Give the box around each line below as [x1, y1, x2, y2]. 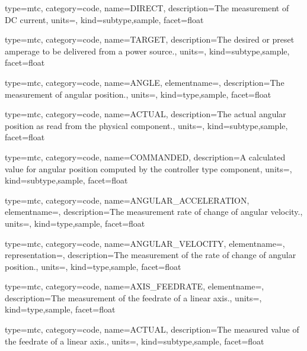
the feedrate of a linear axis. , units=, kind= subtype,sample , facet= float [5, 334, 264, 347]
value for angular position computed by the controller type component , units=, [5, 162, 292, 175]
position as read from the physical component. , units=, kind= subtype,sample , [5, 119, 288, 131]
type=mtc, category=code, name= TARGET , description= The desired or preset [5, 33, 295, 46]
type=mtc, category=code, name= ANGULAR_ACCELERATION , [5, 194, 250, 206]
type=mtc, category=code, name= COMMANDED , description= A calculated [5, 150, 286, 163]
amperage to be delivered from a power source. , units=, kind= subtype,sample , [5, 44, 290, 57]
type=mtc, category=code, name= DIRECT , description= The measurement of [5, 2, 289, 14]
